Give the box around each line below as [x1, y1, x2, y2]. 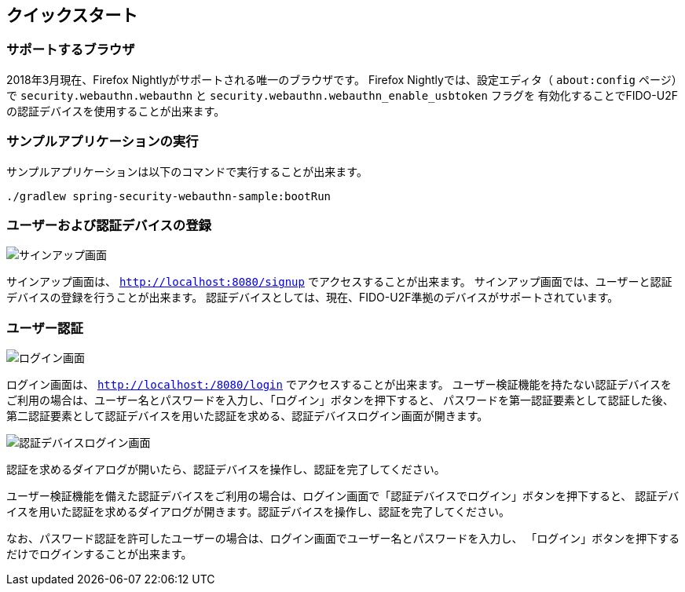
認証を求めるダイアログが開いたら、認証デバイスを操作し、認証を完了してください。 [6, 462, 445, 477]
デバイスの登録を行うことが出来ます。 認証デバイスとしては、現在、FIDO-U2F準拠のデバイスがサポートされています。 [6, 291, 619, 305]
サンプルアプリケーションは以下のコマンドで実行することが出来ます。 [6, 164, 368, 178]
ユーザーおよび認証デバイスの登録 [6, 217, 211, 233]
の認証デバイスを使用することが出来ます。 [6, 104, 225, 118]
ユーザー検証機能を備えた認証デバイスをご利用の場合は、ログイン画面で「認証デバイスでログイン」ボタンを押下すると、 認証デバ [6, 489, 680, 503]
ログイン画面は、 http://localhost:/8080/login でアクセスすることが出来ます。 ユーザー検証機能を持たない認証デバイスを [6, 378, 672, 392]
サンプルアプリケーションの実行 [6, 133, 199, 150]
